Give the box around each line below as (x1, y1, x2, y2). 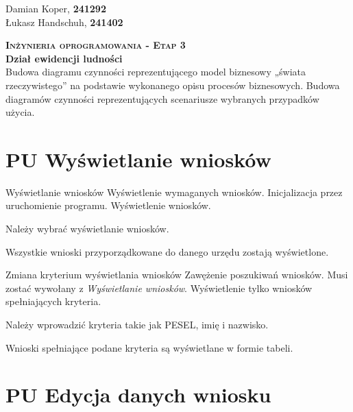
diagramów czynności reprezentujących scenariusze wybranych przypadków (5, 91, 319, 106)
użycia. (5, 105, 35, 119)
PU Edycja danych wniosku (5, 380, 271, 409)
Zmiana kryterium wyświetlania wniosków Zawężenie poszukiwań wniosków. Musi (5, 267, 348, 282)
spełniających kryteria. (5, 294, 101, 308)
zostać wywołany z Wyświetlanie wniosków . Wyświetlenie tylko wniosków (5, 280, 313, 295)
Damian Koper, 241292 (5, 1, 106, 15)
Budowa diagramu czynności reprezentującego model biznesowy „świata (5, 64, 306, 79)
